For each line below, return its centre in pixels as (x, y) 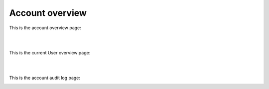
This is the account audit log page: (45, 78)
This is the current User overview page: (50, 52)
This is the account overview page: (45, 28)
